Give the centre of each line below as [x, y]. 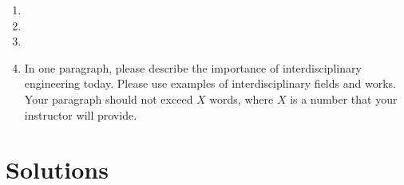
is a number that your [344, 98]
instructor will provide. [81, 114]
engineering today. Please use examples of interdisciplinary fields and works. [210, 83]
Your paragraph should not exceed [109, 98]
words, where [242, 98]
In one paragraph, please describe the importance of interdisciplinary [193, 67]
